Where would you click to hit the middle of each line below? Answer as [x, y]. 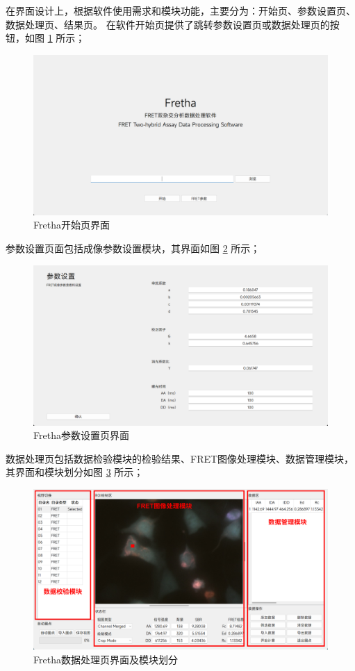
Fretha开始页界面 [72, 225]
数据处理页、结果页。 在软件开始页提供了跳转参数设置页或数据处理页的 [168, 24]
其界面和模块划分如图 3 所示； [75, 472]
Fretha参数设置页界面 [81, 435]
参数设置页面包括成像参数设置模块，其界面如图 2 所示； [133, 248]
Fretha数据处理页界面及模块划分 [106, 659]
